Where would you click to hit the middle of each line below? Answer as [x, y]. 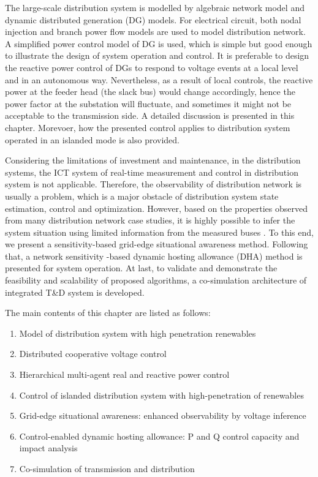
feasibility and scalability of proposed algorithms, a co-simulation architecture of [156, 280]
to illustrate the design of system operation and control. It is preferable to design [157, 55]
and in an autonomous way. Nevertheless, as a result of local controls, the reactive [159, 79]
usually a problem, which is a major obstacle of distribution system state [142, 196]
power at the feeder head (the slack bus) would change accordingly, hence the [150, 92]
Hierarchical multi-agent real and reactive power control [124, 374]
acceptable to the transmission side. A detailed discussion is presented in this [150, 115]
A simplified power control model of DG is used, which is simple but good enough [159, 43]
